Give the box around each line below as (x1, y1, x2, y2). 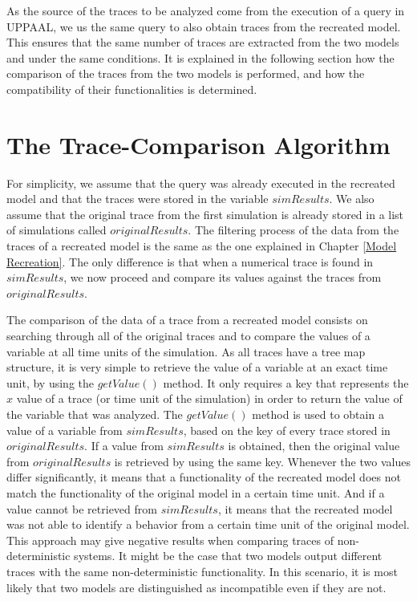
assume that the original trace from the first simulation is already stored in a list (6, 205, 404, 222)
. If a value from (84, 437, 164, 454)
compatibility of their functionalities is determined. (6, 80, 257, 97)
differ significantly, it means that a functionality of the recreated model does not (6, 469, 401, 485)
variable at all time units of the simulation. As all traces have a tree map (6, 343, 366, 359)
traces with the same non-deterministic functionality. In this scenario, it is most (6, 562, 398, 579)
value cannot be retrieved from (6, 500, 157, 517)
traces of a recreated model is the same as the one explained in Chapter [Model (6, 238, 397, 254)
